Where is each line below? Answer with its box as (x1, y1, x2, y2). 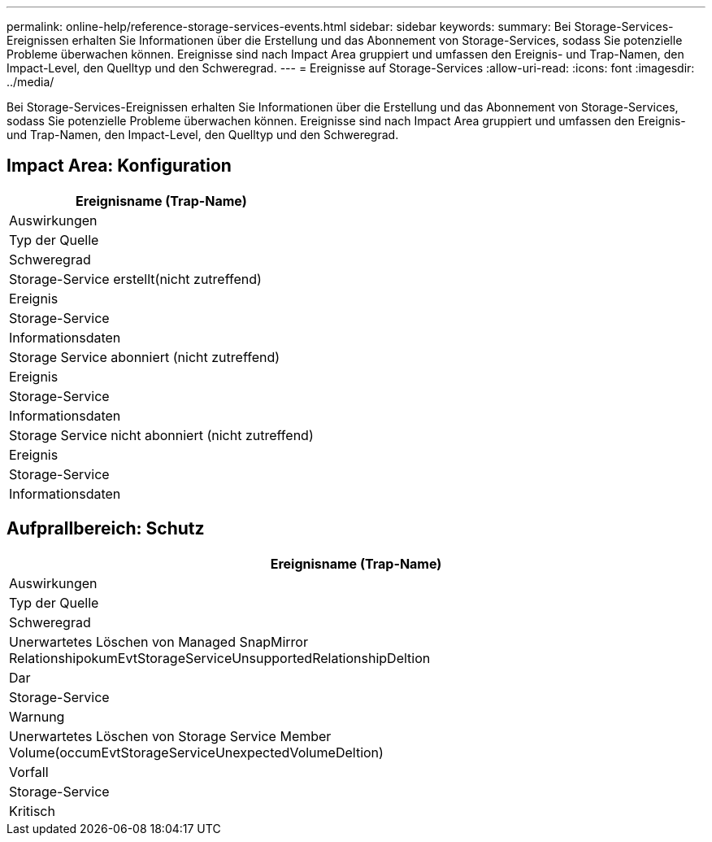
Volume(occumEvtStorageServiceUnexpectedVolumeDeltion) (9, 744, 384, 761)
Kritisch (9, 802, 55, 819)
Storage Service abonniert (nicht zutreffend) (9, 348, 280, 365)
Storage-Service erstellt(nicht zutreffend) (9, 270, 262, 287)
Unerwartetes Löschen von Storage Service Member (9, 727, 332, 744)
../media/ (7, 75, 54, 89)
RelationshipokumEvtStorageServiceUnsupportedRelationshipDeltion (9, 649, 431, 666)
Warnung (9, 708, 65, 725)
